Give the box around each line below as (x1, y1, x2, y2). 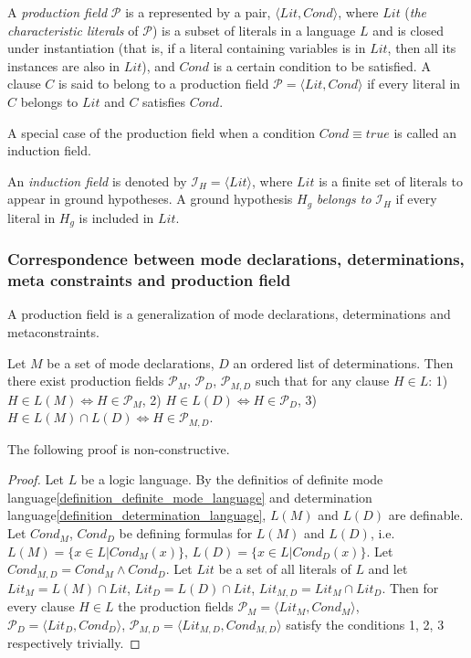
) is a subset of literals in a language (152, 20, 356, 39)
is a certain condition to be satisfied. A (213, 56, 431, 75)
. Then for (382, 578, 439, 597)
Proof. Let (7, 470, 64, 489)
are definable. (388, 505, 464, 525)
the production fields (118, 597, 234, 616)
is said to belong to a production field (58, 74, 269, 93)
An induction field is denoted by (7, 171, 187, 190)
